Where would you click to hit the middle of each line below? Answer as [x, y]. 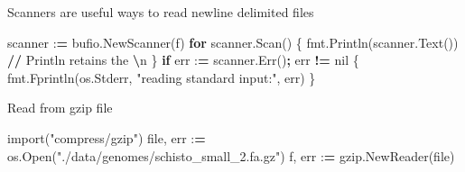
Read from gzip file [60, 108]
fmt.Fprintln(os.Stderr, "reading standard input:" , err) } [162, 77]
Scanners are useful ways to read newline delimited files [161, 12]
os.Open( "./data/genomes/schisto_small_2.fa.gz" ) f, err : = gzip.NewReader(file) [231, 155]
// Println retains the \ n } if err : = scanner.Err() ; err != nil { [183, 60]
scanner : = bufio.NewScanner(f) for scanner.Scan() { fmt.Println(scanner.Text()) [233, 42]
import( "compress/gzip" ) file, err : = [107, 137]
